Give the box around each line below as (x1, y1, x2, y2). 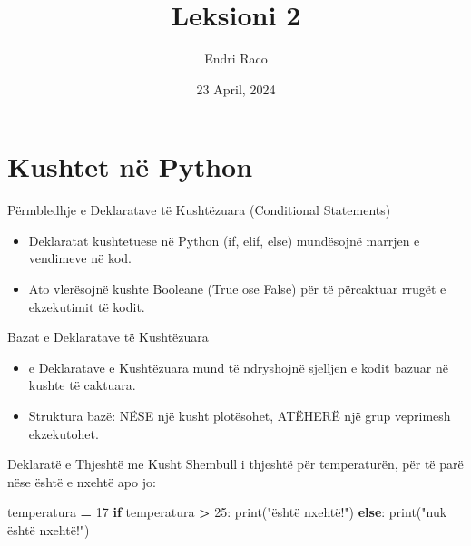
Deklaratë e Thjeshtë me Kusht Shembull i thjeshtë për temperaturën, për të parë (7, 454, 464, 473)
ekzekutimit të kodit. (28, 297, 145, 316)
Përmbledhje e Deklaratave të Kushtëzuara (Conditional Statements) (7, 200, 391, 219)
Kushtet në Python (7, 148, 253, 185)
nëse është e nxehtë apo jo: (7, 472, 156, 491)
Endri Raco (204, 49, 268, 68)
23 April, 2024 (196, 79, 276, 98)
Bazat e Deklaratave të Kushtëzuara (7, 327, 209, 346)
